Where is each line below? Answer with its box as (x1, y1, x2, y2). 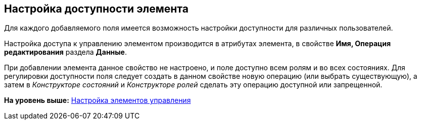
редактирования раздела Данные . (4, 48, 127, 57)
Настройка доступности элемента (4, 3, 189, 15)
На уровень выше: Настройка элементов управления (4, 96, 191, 105)
